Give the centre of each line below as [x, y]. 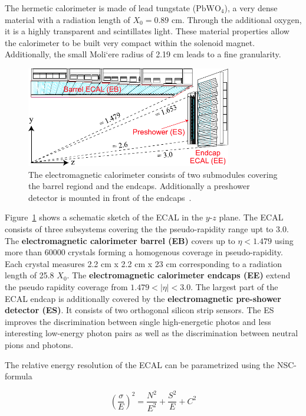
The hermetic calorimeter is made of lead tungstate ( [101, 8]
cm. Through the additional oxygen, [237, 19]
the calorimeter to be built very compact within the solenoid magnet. [130, 42]
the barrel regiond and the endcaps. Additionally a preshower [139, 186]
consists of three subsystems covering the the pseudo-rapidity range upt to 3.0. [147, 229]
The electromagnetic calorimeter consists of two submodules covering [153, 174]
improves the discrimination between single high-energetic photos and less [138, 321]
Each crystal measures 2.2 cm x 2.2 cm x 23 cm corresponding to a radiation [144, 263]
